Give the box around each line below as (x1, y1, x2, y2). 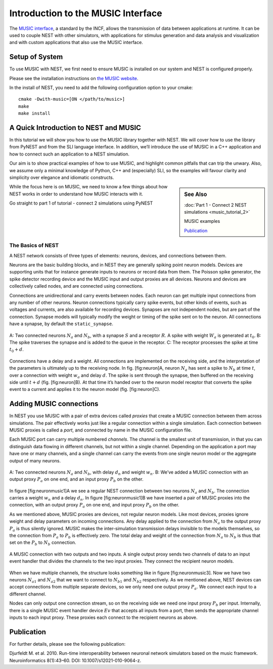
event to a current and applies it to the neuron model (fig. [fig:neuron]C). (9, 386, 160, 392)
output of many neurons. (9, 457, 61, 463)
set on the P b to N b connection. (9, 539, 76, 547)
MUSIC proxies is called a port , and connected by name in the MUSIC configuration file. (9, 427, 192, 433)
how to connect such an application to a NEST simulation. (9, 151, 130, 157)
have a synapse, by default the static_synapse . (9, 321, 113, 327)
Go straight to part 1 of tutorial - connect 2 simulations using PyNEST (9, 200, 153, 206)
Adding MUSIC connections (9, 400, 99, 408)
